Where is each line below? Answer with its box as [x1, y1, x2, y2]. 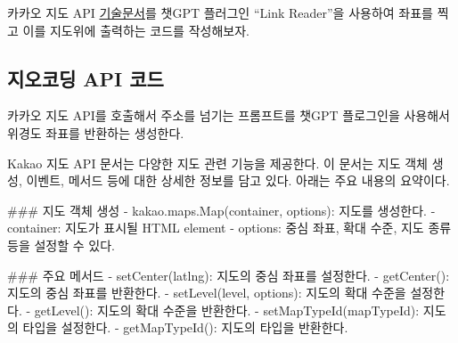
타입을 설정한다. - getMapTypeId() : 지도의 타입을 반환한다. [22, 318, 348, 337]
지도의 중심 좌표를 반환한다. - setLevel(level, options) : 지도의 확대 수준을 [7, 283, 406, 302]
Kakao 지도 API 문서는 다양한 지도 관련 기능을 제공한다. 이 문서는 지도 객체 [7, 153, 428, 172]
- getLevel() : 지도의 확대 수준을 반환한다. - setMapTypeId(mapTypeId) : [26, 300, 420, 319]
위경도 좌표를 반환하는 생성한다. [7, 123, 184, 142]
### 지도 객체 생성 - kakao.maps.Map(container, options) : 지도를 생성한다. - [7, 200, 436, 219]
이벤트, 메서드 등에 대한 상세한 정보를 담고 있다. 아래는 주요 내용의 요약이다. [26, 171, 450, 190]
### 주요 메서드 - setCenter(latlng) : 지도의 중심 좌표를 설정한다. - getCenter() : [7, 265, 450, 284]
